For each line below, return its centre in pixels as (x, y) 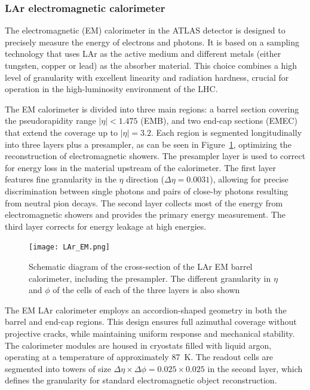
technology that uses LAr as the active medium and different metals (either (143, 54)
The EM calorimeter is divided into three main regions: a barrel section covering (152, 109)
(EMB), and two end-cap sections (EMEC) (219, 121)
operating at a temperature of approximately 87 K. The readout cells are (139, 357)
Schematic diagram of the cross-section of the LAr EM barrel (141, 266)
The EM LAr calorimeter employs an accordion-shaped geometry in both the (146, 310)
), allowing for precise (249, 179)
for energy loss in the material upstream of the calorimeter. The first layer (141, 167)
